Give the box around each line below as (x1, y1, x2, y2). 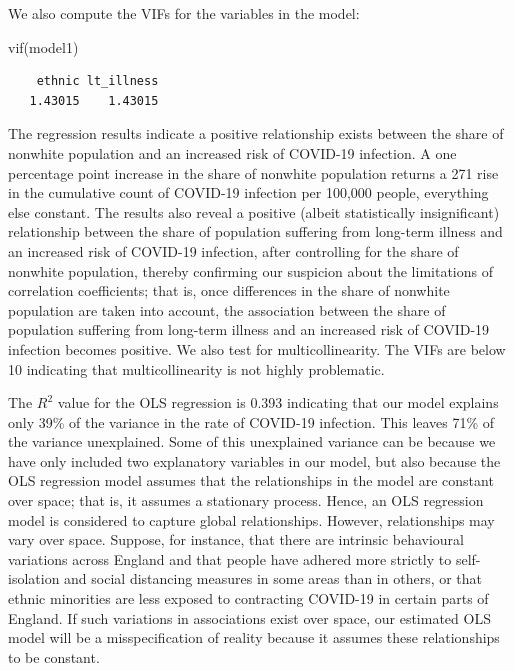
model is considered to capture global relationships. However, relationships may (8, 509, 495, 530)
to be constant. (8, 646, 100, 667)
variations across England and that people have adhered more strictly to (8, 548, 452, 569)
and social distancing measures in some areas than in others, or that (64, 568, 483, 589)
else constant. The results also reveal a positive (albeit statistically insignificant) (8, 201, 500, 222)
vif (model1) (8, 36, 79, 57)
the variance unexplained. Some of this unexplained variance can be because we (8, 431, 496, 452)
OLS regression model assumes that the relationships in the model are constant (8, 470, 494, 491)
